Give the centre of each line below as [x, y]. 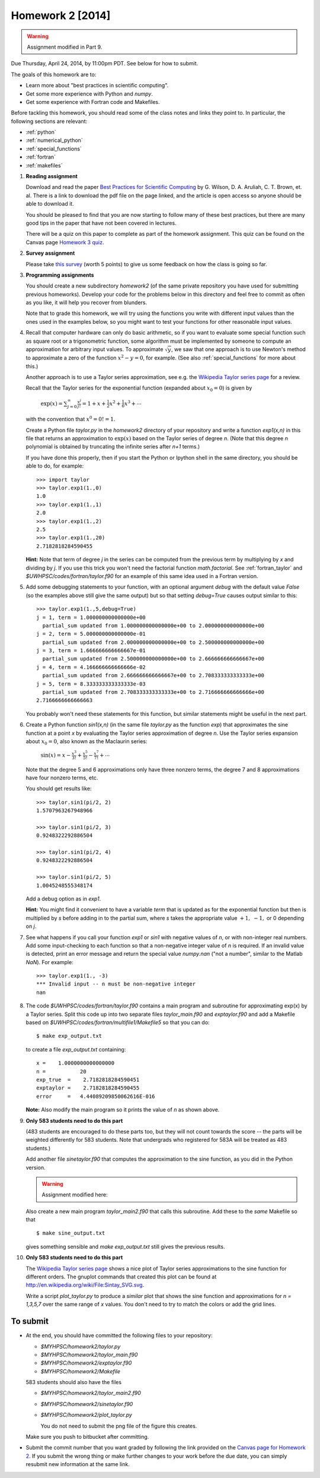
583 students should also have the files [73, 1382]
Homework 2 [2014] [61, 15]
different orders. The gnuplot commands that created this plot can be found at [121, 1277]
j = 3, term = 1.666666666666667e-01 [91, 651]
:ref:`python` [41, 132]
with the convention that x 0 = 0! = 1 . [71, 419]
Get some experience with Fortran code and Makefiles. [93, 102]
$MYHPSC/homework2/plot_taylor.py [87, 1415]
